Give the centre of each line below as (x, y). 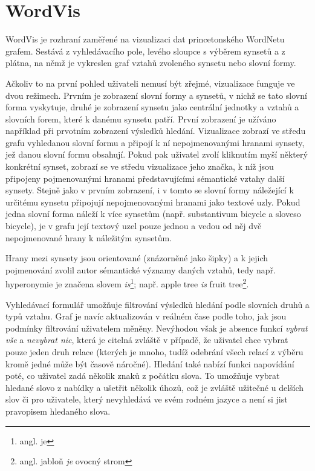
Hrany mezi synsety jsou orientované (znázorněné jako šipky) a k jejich (137, 258)
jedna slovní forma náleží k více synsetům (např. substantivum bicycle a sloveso (153, 214)
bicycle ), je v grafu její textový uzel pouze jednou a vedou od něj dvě (134, 226)
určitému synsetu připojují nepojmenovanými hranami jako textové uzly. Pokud (153, 202)
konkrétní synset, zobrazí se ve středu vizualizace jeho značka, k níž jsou (140, 166)
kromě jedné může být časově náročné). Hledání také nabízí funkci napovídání (150, 363)
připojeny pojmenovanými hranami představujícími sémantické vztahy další (145, 178)
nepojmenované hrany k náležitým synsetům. (89, 237)
